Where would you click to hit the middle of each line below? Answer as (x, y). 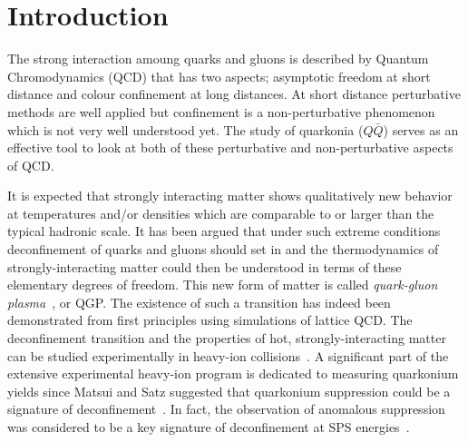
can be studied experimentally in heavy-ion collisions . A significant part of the (228, 355)
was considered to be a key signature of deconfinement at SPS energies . (209, 427)
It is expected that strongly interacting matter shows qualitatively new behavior (230, 196)
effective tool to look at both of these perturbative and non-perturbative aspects (230, 147)
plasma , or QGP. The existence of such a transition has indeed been (199, 302)
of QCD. (31, 165)
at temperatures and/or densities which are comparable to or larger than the (221, 213)
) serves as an (421, 129)
